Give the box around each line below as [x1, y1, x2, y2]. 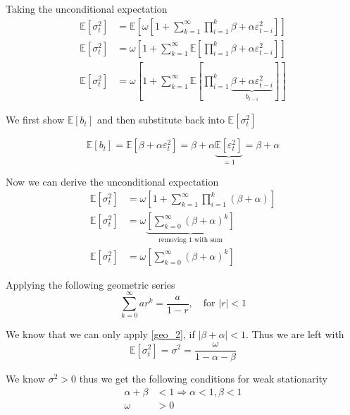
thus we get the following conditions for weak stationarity [79, 371, 327, 386]
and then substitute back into [96, 112, 225, 127]
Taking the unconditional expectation [6, 1, 168, 16]
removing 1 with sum [158, 236, 223, 244]
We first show [6, 112, 65, 127]
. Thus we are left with [245, 327, 344, 342]
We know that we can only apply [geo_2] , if [6, 327, 195, 342]
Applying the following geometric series [6, 277, 175, 291]
